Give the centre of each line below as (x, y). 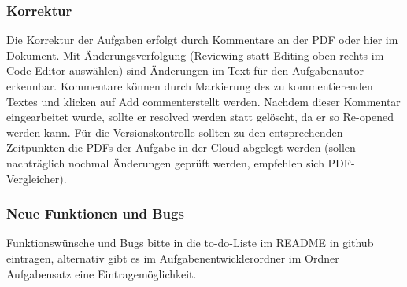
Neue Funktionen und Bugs (95, 213)
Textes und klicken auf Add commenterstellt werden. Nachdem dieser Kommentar (203, 101)
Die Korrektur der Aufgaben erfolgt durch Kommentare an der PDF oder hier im (202, 40)
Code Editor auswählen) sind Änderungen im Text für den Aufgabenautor (185, 70)
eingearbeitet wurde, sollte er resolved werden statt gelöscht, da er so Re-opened (200, 117)
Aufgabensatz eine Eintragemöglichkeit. (102, 273)
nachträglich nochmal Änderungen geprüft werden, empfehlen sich (165, 162)
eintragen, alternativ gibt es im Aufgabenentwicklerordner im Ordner (173, 258)
